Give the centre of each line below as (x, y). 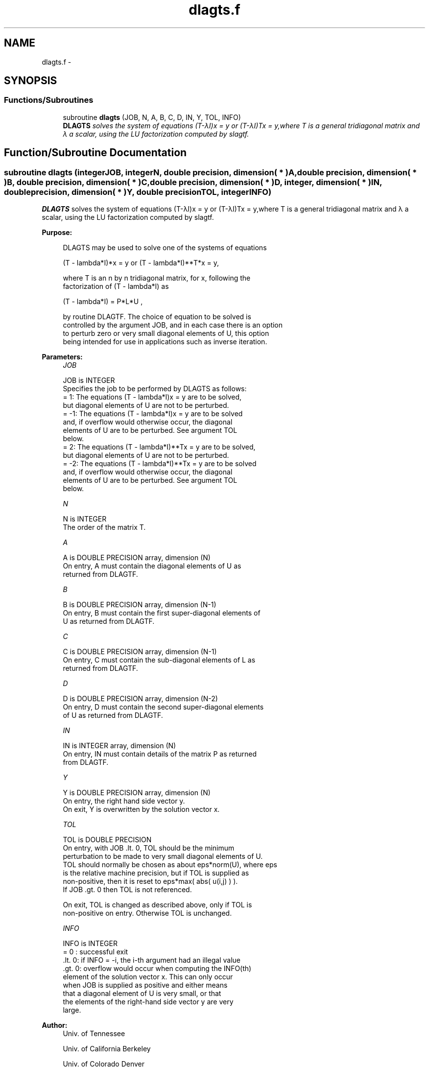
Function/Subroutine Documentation (95, 153)
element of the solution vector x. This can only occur (148, 977)
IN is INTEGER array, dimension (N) (119, 746)
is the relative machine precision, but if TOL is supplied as (156, 873)
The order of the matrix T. (104, 527)
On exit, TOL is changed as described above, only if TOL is (157, 905)
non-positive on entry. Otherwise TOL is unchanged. (147, 913)
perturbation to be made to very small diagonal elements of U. (163, 856)
